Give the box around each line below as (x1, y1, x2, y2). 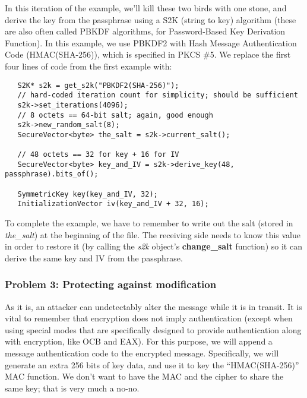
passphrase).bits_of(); (5, 170, 99, 179)
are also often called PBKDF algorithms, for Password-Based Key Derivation (5, 25, 286, 37)
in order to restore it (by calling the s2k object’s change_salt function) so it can (5, 240, 302, 252)
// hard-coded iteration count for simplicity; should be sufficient (17, 91, 298, 100)
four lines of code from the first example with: (5, 59, 172, 72)
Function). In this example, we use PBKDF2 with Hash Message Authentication (5, 36, 297, 49)
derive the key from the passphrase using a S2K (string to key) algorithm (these (5, 13, 296, 26)
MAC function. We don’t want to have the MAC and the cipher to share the (5, 370, 284, 383)
